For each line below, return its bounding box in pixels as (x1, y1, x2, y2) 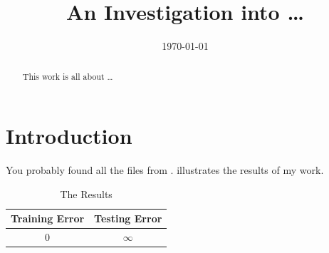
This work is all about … (22, 70, 113, 82)
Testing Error (94, 211, 162, 226)
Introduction (6, 121, 132, 150)
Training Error (11, 211, 85, 226)
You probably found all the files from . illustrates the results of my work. (6, 162, 324, 177)
